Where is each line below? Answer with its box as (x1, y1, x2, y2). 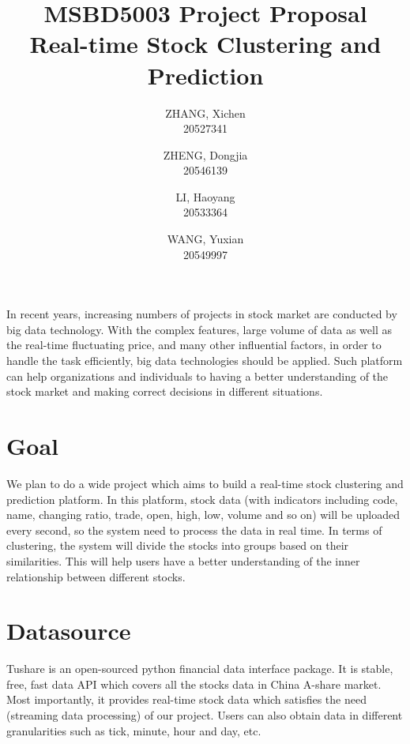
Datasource (6, 614, 131, 647)
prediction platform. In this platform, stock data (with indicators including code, (6, 490, 398, 507)
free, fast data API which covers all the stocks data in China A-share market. (6, 675, 382, 692)
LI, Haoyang (175, 188, 235, 205)
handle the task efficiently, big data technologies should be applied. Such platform (6, 352, 403, 369)
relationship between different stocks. (6, 568, 186, 584)
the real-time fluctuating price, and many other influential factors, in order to (6, 336, 382, 353)
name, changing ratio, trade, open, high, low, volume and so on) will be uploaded (6, 506, 400, 523)
